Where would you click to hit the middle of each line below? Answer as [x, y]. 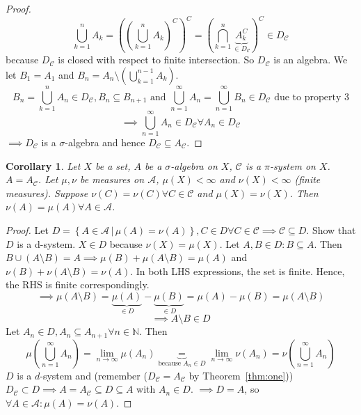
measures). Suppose [47, 193]
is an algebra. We [311, 60]
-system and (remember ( [94, 375]
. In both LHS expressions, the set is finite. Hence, [238, 271]
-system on [293, 165]
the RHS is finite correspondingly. [78, 284]
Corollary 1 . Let [43, 165]
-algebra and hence [105, 142]
